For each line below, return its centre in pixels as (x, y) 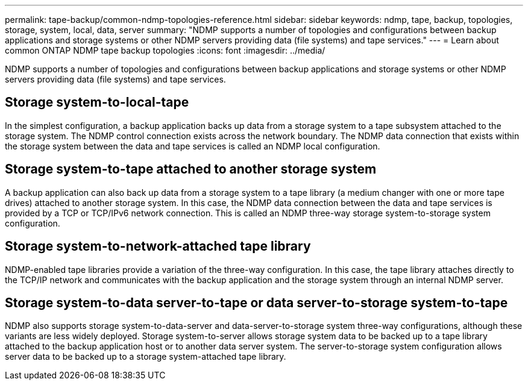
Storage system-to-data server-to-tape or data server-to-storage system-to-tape (256, 302)
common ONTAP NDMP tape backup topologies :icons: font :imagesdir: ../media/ (165, 50)
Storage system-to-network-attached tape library (158, 246)
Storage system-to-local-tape (97, 102)
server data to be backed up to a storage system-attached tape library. (146, 357)
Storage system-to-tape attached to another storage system (191, 169)
